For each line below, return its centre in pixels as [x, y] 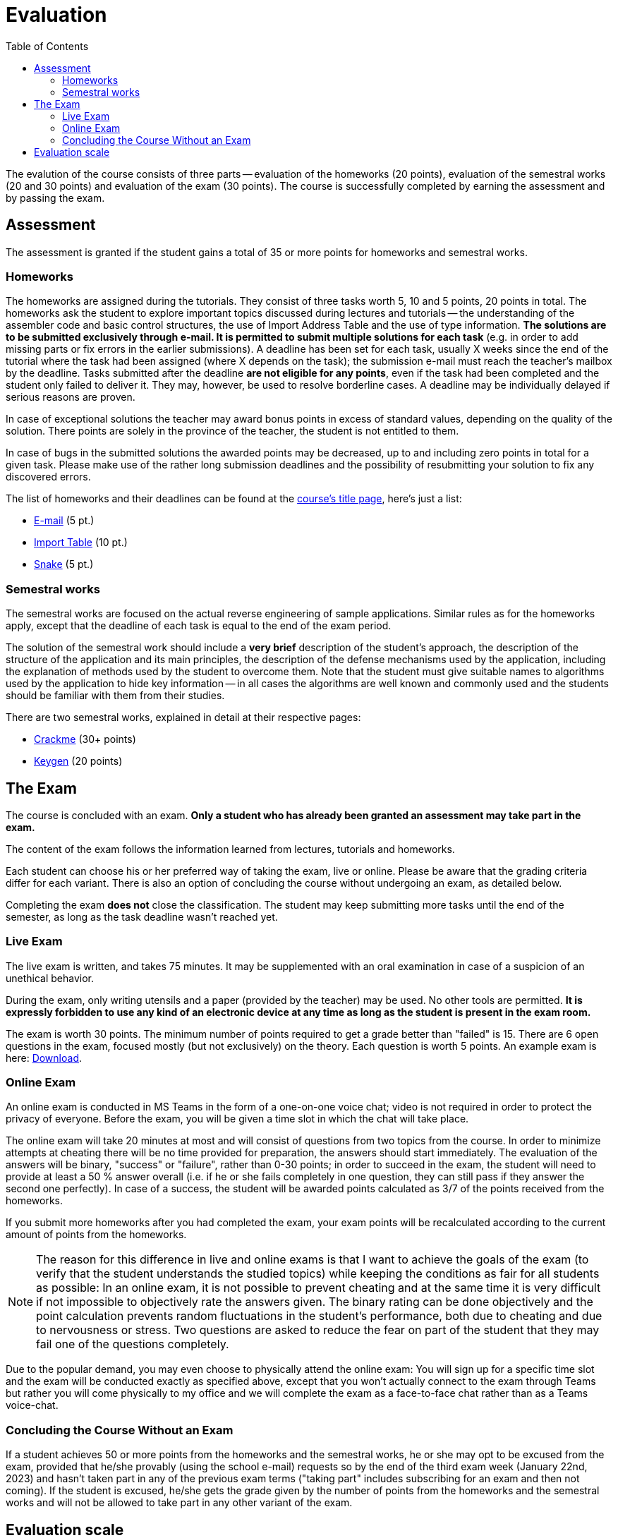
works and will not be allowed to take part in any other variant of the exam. [179, 1503]
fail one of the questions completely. [133, 1344]
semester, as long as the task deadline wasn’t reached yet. [142, 916]
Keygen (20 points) [78, 761]
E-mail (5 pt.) [64, 521]
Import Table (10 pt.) [81, 543]
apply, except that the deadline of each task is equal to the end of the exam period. [199, 626]
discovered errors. [48, 477]
